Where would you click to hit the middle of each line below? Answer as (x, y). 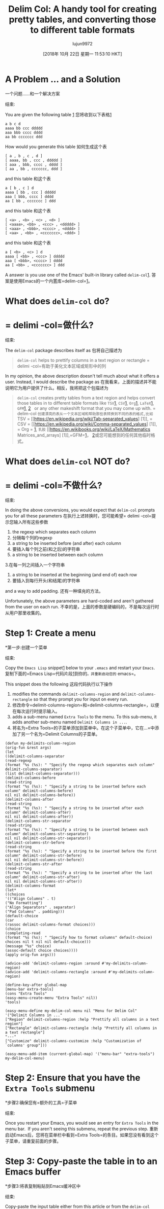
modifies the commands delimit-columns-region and (66, 694)
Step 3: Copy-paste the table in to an (81, 1161)
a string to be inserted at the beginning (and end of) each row (75, 574)
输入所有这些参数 (31, 522)
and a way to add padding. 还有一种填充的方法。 (54, 591)
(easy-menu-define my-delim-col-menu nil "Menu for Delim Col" (71, 1011)
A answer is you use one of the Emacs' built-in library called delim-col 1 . (78, 275)
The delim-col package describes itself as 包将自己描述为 (64, 350)
